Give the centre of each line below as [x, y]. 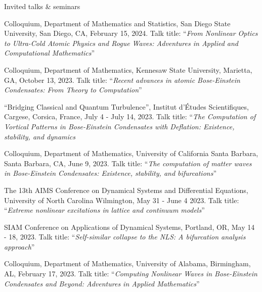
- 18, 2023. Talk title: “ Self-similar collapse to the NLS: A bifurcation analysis [125, 237]
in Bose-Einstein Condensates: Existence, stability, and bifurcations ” [110, 173]
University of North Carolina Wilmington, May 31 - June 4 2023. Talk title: [122, 200]
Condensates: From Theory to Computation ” [73, 90]
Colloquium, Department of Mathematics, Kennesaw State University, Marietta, [128, 69]
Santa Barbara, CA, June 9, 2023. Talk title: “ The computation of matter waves [128, 163]
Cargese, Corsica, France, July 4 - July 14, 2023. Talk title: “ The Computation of [130, 116]
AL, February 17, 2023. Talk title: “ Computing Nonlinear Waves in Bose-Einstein [131, 274]
